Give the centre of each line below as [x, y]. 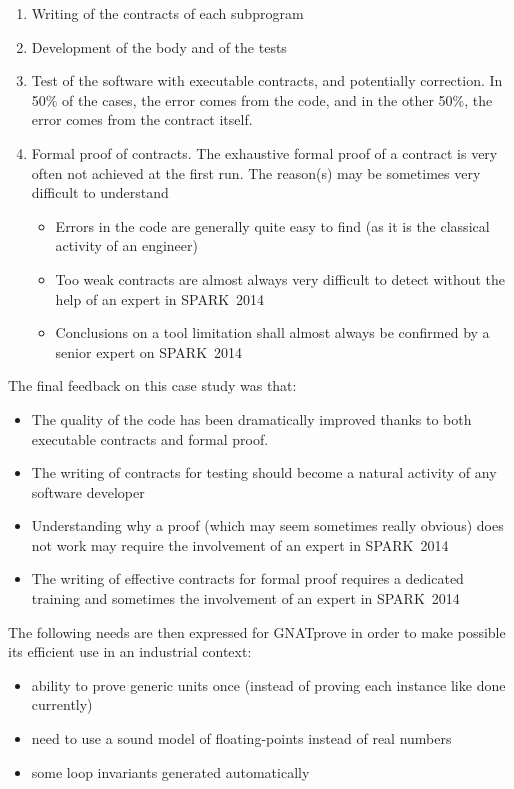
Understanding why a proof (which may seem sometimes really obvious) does [267, 525]
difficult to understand [100, 192]
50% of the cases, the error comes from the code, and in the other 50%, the [262, 99]
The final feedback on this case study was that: [152, 385]
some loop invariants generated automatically [170, 771]
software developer [88, 491]
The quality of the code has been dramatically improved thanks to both [251, 418]
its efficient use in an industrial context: [130, 651]
